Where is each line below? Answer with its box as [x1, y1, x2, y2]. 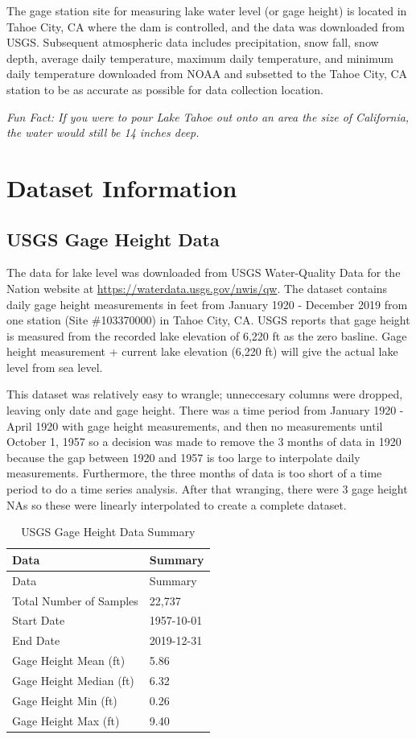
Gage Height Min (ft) [12, 692, 117, 708]
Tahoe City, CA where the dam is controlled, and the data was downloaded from [6, 18, 405, 35]
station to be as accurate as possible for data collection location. [6, 81, 324, 97]
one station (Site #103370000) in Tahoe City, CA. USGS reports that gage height [6, 312, 410, 328]
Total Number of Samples [12, 592, 138, 609]
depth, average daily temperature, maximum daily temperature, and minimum [6, 49, 393, 66]
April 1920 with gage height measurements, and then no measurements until [6, 417, 383, 434]
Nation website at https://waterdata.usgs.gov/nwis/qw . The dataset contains [6, 279, 388, 296]
